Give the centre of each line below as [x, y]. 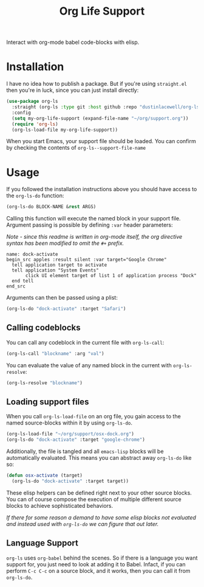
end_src [16, 286]
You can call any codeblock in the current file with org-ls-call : [85, 342]
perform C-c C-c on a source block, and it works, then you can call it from [98, 571]
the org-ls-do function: [35, 195]
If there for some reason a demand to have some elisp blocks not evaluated [101, 517]
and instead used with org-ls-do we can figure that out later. [83, 524]
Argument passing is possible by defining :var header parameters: [90, 225]
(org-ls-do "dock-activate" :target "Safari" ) [66, 309]
